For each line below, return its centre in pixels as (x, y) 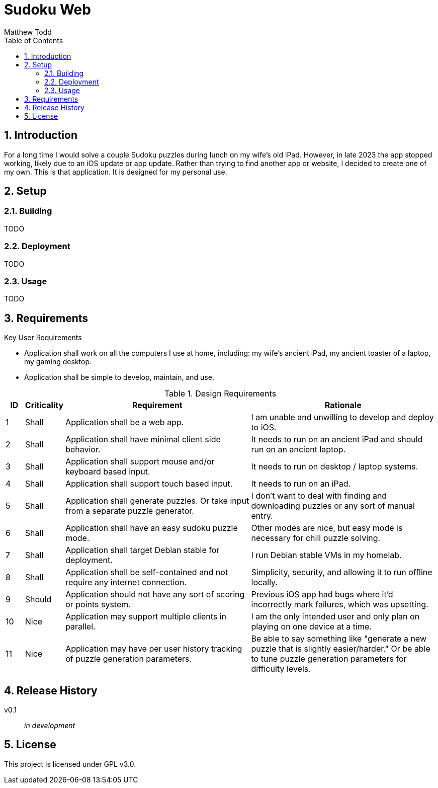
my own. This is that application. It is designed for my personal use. (116, 172)
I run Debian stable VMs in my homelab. (326, 555)
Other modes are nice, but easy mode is (327, 528)
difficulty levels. (281, 669)
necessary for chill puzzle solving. (316, 538)
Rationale (343, 405)
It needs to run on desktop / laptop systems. (335, 467)
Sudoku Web (48, 10)
